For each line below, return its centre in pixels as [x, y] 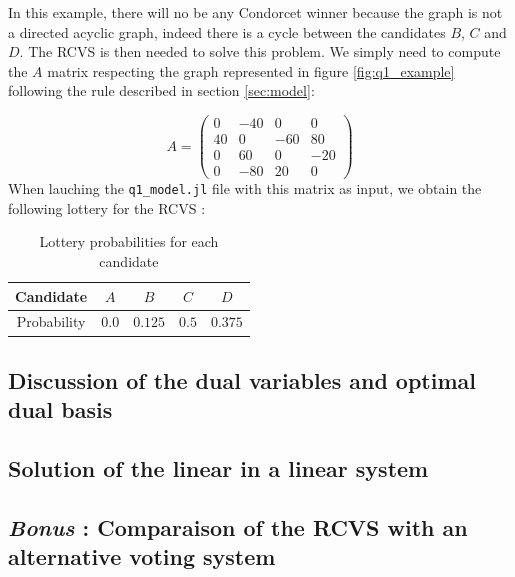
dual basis [60, 409]
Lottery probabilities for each [129, 241]
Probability [51, 321]
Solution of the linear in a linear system [218, 468]
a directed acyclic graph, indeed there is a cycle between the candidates [227, 31]
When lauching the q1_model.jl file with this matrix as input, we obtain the [245, 188]
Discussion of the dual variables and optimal [242, 379]
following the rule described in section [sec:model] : [161, 90]
